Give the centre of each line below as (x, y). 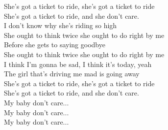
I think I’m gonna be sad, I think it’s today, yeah (78, 64)
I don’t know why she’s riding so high (60, 25)
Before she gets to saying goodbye (55, 45)
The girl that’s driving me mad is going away (72, 74)
